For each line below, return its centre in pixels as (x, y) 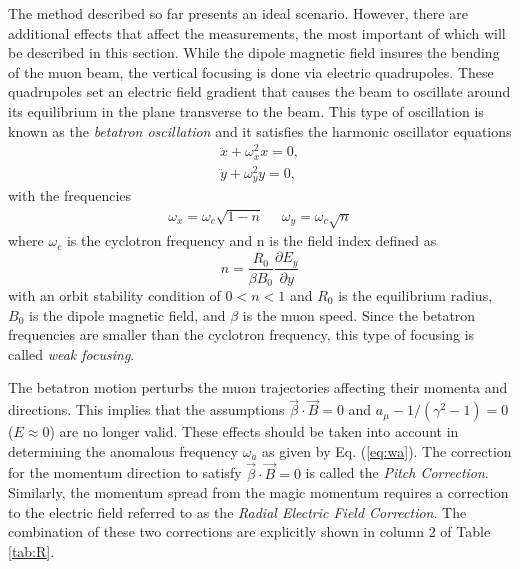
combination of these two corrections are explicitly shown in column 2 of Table (249, 531)
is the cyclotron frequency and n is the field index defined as (251, 240)
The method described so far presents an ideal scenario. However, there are (238, 13)
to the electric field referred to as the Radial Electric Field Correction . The (237, 511)
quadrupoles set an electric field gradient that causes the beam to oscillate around (259, 91)
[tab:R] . (31, 550)
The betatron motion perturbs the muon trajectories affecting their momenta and (258, 387)
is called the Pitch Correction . (397, 472)
